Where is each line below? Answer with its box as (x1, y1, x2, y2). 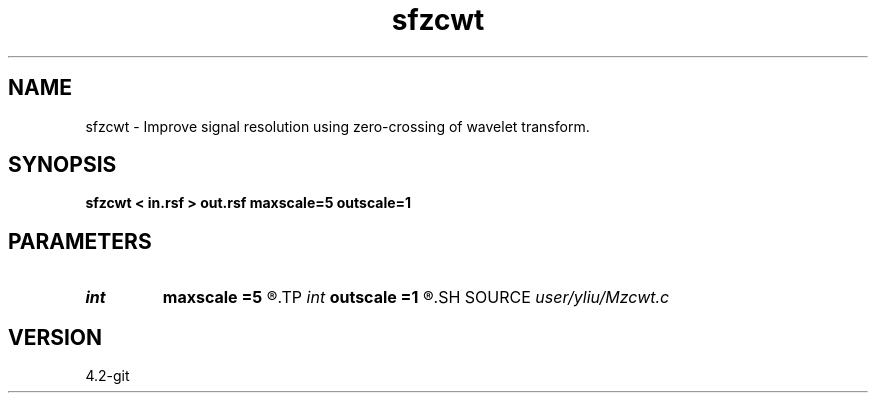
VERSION (8, 324, 103, 350)
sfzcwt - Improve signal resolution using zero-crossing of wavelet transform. (85, 117, 590, 135)
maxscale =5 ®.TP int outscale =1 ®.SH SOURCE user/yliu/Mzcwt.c (162, 287, 670, 308)
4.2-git (85, 367, 130, 385)
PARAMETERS (8, 228, 152, 254)
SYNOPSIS (8, 152, 117, 178)
